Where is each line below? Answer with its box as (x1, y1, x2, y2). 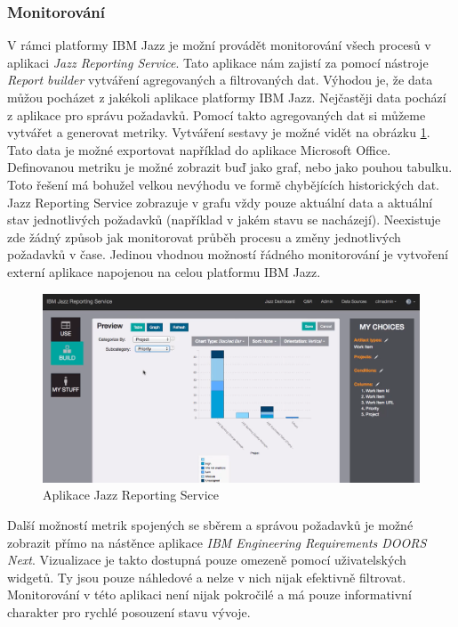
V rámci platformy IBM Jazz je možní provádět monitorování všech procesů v (7, 36, 431, 54)
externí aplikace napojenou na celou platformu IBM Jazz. (7, 262, 321, 281)
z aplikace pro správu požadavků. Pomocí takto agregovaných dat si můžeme (7, 105, 426, 124)
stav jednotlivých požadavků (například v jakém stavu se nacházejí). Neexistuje (7, 210, 441, 229)
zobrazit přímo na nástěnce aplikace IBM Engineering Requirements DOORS (7, 533, 427, 551)
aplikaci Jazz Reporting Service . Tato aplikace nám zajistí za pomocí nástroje (7, 53, 429, 71)
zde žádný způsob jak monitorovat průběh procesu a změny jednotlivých (7, 227, 401, 246)
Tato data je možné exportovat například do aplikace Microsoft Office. (7, 140, 391, 159)
